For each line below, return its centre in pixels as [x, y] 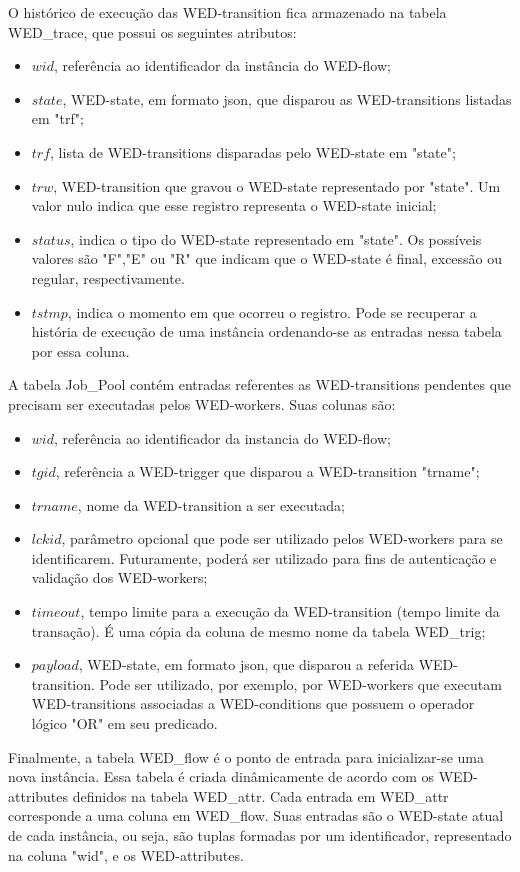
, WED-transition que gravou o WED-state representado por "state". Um [277, 185]
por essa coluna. [80, 350]
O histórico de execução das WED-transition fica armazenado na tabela [227, 12]
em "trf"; [57, 118]
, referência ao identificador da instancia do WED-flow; [222, 437]
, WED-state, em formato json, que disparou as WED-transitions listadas [287, 98]
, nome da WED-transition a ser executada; [211, 504]
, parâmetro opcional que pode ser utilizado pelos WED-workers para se [282, 538]
